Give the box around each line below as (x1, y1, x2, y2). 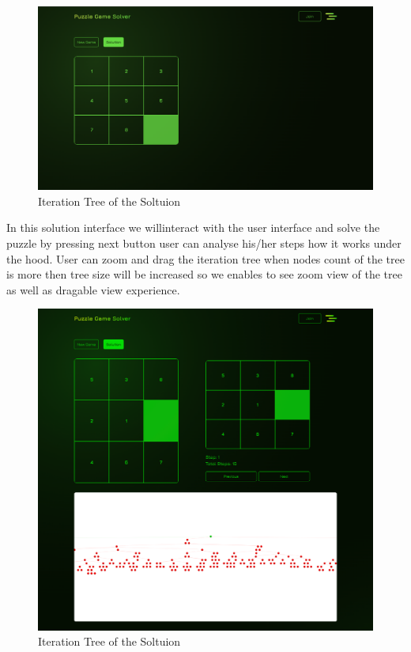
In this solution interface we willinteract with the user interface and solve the (6, 219, 380, 236)
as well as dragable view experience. (6, 281, 180, 298)
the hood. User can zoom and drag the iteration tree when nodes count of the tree (6, 250, 405, 267)
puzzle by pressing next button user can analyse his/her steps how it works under (6, 235, 402, 252)
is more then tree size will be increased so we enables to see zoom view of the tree (6, 266, 402, 282)
